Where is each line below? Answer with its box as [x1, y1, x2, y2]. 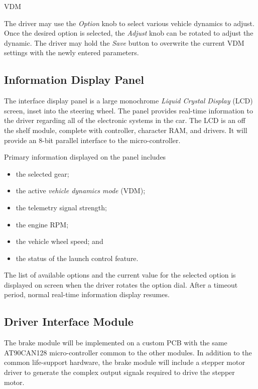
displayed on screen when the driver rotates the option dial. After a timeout [4, 279, 238, 290]
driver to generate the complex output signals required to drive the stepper [4, 367, 235, 377]
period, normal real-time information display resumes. [4, 289, 170, 300]
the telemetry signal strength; [16, 202, 107, 212]
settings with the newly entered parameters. [4, 47, 139, 58]
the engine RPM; [16, 219, 69, 229]
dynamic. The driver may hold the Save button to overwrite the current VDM [4, 37, 244, 48]
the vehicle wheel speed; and [16, 236, 103, 246]
